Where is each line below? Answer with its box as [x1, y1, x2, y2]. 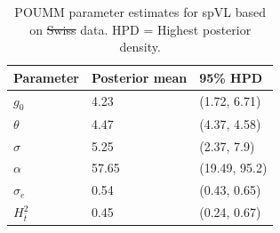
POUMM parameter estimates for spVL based [14, 3, 267, 20]
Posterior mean [91, 68, 188, 86]
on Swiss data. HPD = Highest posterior [29, 20, 252, 38]
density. [119, 37, 161, 56]
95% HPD [199, 68, 263, 86]
